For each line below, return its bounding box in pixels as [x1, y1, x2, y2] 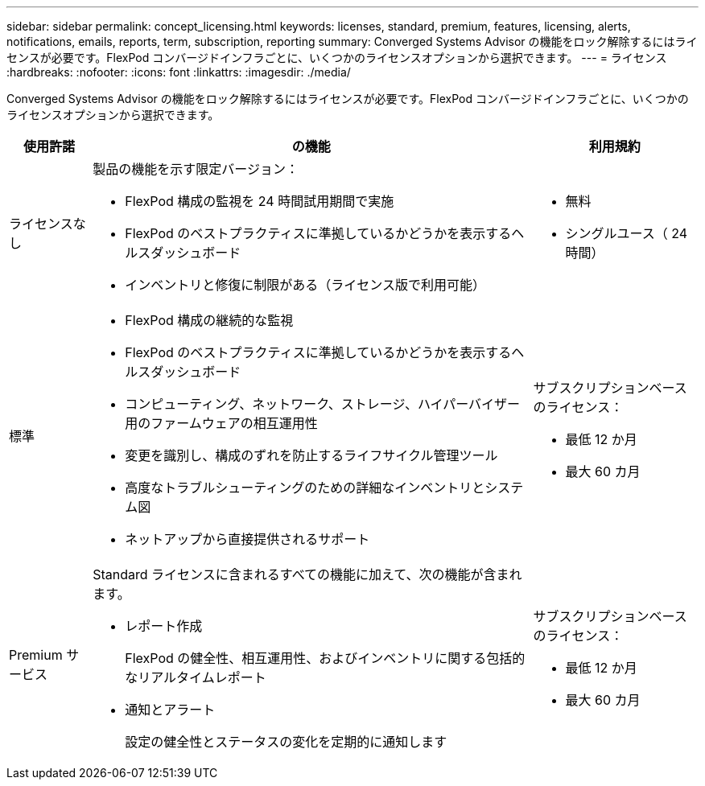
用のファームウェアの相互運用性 [125, 415, 318, 431]
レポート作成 [125, 618, 203, 634]
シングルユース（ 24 [565, 225, 688, 241]
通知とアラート [125, 702, 216, 718]
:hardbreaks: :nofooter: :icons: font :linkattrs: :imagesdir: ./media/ [6, 65, 351, 79]
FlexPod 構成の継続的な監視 [125, 312, 294, 328]
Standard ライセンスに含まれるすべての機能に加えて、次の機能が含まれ [93, 566, 522, 582]
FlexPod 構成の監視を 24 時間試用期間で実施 [125, 193, 394, 209]
